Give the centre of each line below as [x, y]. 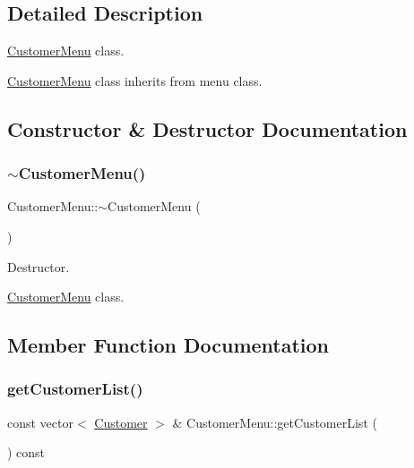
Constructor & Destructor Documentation [207, 128]
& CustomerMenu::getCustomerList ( [275, 422]
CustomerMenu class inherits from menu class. [135, 80]
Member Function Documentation [168, 345]
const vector [40, 422]
